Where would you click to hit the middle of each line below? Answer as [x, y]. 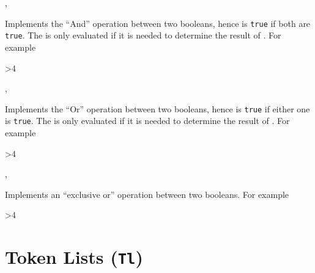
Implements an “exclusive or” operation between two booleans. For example [147, 194]
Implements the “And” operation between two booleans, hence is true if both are [158, 23]
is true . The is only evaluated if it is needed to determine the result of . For [147, 121]
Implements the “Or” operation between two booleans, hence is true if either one [157, 108]
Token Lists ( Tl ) [74, 257]
